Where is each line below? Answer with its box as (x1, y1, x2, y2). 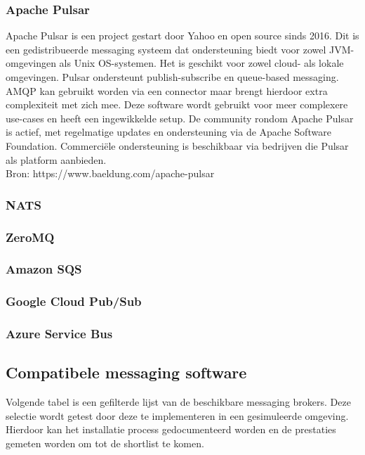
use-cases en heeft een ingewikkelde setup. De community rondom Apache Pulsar (6, 110, 354, 125)
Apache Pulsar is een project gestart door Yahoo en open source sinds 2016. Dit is (6, 28, 359, 43)
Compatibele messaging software (6, 361, 247, 383)
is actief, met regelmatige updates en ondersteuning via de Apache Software (6, 124, 331, 139)
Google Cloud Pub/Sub (6, 293, 142, 310)
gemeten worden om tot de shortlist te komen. (6, 435, 204, 450)
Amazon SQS (6, 260, 82, 278)
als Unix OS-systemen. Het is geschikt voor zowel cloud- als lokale (59, 56, 344, 70)
